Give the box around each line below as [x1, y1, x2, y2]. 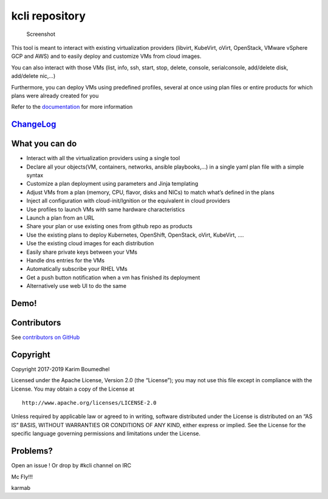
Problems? [11, 446, 53, 456]
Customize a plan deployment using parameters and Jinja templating [26, 180, 199, 187]
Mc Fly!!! [11, 473, 33, 480]
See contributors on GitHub [11, 333, 80, 341]
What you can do [11, 139, 77, 149]
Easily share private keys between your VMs [26, 248, 138, 256]
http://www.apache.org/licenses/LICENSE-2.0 [22, 399, 157, 407]
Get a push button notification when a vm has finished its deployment [26, 274, 200, 281]
